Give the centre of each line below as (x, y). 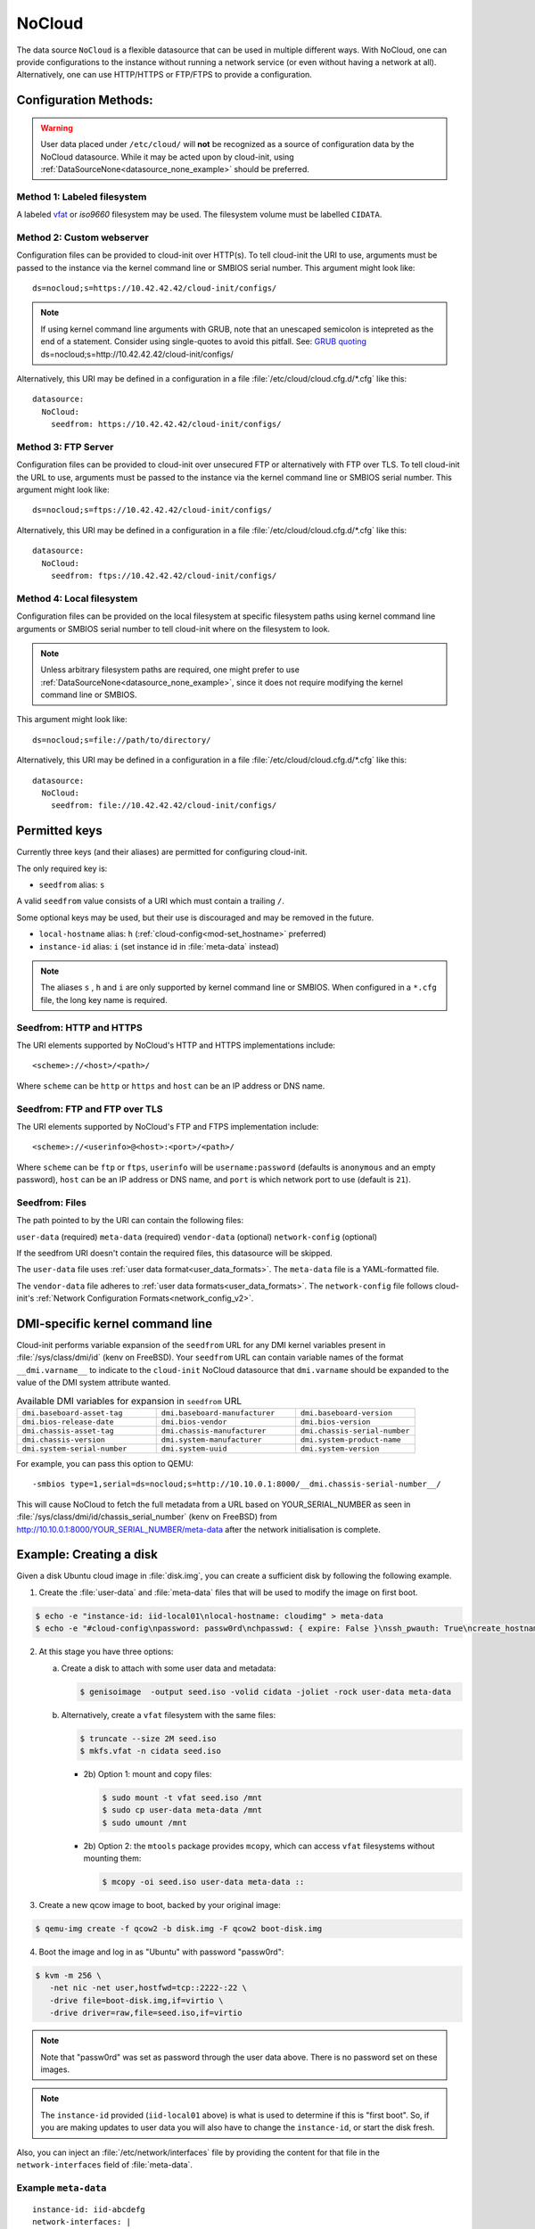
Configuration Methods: (85, 100)
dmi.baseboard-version (346, 1413)
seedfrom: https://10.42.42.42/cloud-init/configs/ (166, 424)
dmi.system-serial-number (74, 1449)
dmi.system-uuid (194, 1449)
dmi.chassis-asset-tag (68, 1431)
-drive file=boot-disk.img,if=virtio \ (136, 2000)
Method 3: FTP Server (65, 447)
